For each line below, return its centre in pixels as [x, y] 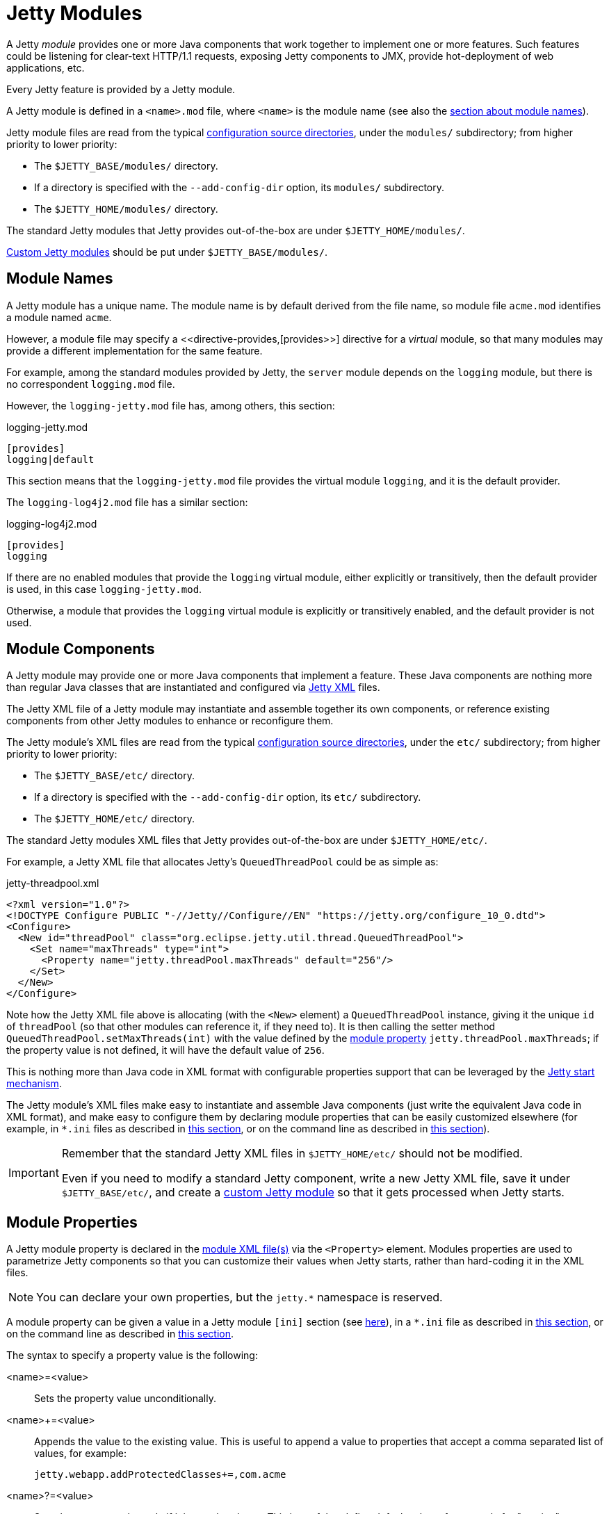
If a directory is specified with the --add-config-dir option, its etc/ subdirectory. [228, 797]
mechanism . [34, 1084]
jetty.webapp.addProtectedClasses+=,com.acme [160, 1475]
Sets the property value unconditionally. [125, 1399]
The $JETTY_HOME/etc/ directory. [114, 819]
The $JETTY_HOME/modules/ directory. [126, 209]
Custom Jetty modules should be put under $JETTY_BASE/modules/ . [167, 252]
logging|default [50, 459]
